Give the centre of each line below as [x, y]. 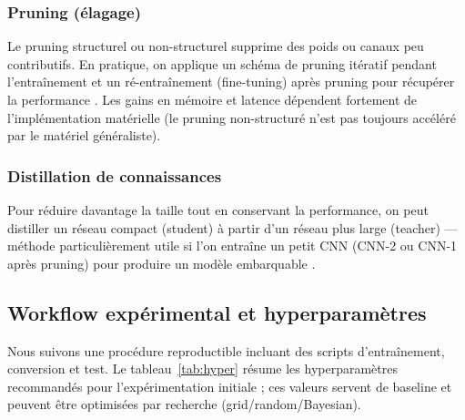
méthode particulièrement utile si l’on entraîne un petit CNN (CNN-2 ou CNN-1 [232, 246]
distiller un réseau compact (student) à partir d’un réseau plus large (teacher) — [232, 227]
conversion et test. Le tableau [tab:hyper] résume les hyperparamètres [202, 369]
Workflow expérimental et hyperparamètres [217, 312]
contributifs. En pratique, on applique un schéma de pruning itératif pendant [222, 63]
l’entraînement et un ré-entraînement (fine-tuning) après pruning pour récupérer [231, 82]
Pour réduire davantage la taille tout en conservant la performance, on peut [218, 210]
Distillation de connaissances [115, 175]
